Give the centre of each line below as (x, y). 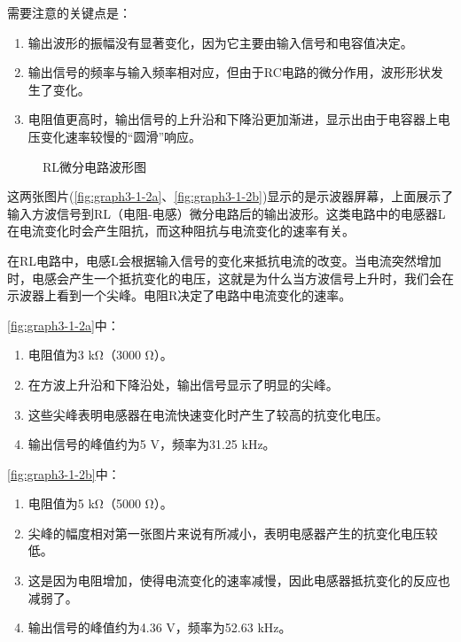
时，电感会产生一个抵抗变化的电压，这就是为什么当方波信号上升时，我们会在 (230, 278)
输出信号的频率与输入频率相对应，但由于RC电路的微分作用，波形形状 (229, 72)
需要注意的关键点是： (69, 12)
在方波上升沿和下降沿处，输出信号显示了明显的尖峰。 (183, 384)
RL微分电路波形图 (95, 166)
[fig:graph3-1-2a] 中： (63, 325)
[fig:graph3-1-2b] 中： (64, 473)
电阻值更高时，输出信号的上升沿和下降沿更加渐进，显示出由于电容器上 (233, 119)
